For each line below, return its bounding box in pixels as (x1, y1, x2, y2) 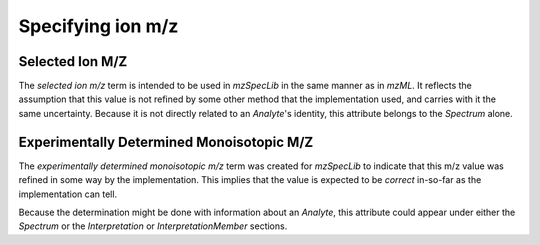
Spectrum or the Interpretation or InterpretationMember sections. (18, 220, 288, 232)
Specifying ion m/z (18, 15, 179, 37)
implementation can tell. (18, 188, 118, 200)
